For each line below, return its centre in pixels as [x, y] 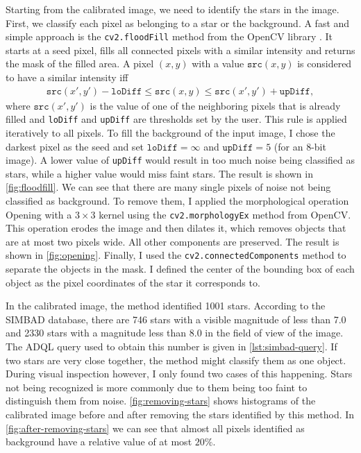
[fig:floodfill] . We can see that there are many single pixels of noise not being [168, 187]
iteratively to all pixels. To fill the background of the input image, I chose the [170, 132]
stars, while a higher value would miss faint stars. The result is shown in [159, 173]
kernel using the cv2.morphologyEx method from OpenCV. [225, 214]
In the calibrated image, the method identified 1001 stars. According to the [166, 306]
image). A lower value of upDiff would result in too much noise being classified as [180, 160]
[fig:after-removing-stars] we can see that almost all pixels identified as [155, 428]
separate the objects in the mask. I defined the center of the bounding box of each [180, 269]
